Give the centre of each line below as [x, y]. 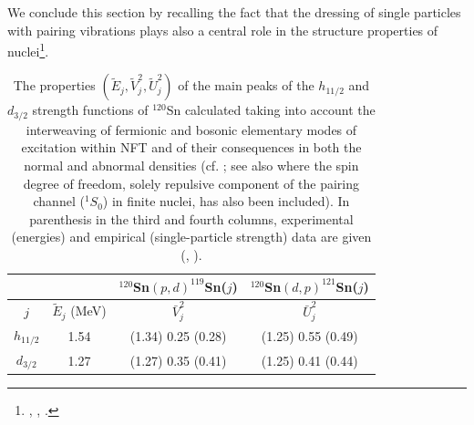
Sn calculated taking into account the [271, 110]
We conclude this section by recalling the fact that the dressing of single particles [234, 12]
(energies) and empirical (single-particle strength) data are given [191, 237]
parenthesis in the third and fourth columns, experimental [191, 218]
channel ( [59, 201]
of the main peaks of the [246, 85]
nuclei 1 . [28, 50]
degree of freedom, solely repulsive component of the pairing [191, 183]
